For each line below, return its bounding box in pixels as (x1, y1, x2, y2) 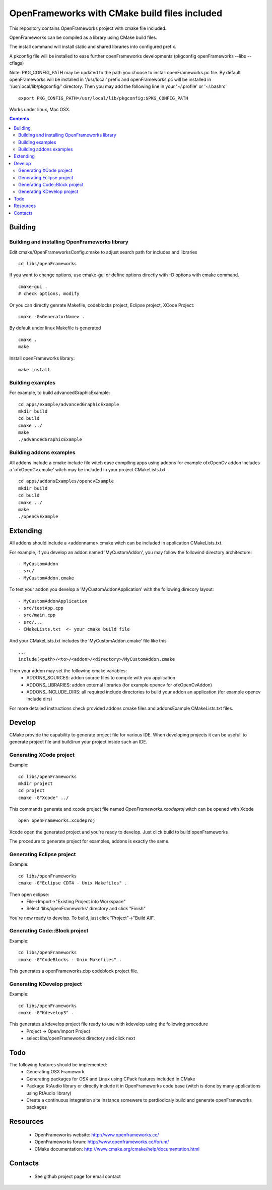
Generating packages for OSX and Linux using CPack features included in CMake (26, 1076, 195, 1082)
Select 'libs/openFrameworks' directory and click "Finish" (26, 906, 146, 912)
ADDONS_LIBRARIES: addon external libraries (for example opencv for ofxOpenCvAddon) (26, 682, 213, 688)
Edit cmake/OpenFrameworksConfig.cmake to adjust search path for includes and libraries (9, 249, 197, 255)
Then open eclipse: (9, 891, 50, 898)
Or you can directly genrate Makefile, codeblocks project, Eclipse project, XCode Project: (9, 302, 195, 308)
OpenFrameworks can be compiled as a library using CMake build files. (9, 34, 158, 40)
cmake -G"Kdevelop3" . (18, 1010, 75, 1015)
